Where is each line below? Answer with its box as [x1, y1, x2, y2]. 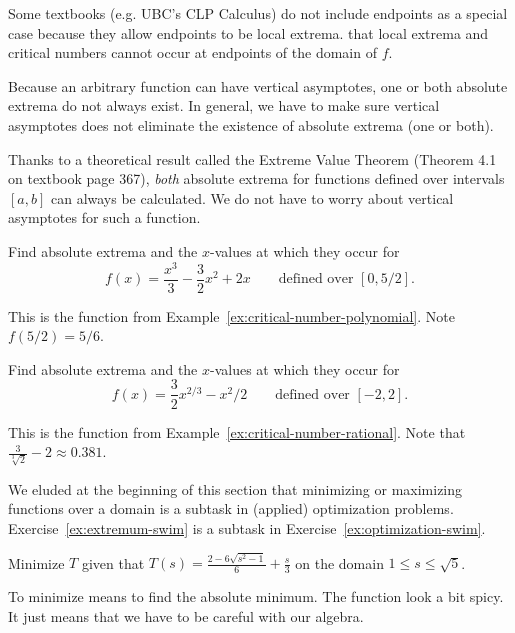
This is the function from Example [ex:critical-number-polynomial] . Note [8, 305, 455, 326]
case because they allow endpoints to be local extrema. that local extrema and [8, 22, 489, 43]
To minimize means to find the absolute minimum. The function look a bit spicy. [8, 586, 504, 607]
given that [81, 552, 145, 573]
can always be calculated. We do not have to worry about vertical [50, 187, 454, 208]
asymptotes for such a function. [8, 207, 201, 228]
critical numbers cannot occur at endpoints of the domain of [8, 42, 377, 63]
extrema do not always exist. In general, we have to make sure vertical [8, 95, 440, 116]
